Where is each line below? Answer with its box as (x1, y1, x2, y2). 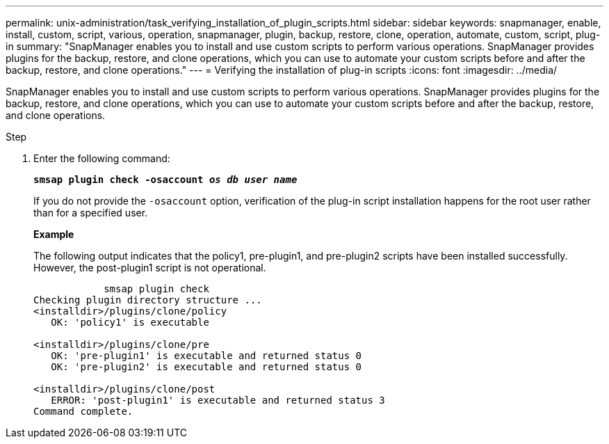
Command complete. (33, 406, 133, 417)
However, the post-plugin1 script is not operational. (33, 262, 266, 273)
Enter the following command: (33, 152, 170, 164)
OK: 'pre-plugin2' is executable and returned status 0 (51, 361, 362, 372)
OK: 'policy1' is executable (51, 317, 209, 328)
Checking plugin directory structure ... (33, 294, 262, 306)
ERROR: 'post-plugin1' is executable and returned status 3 (51, 395, 385, 406)
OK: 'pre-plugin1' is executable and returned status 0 (51, 350, 362, 361)
